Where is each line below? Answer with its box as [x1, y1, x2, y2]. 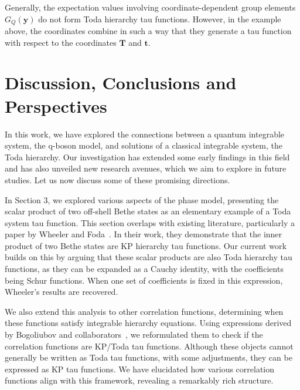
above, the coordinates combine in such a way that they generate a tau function [5, 25, 292, 37]
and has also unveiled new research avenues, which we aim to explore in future [5, 162, 287, 174]
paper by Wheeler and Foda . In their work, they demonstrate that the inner [5, 228, 282, 240]
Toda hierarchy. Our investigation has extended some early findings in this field [5, 150, 290, 163]
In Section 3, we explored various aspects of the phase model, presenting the [5, 193, 279, 206]
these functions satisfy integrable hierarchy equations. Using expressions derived [5, 317, 292, 329]
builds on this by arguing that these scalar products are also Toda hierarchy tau [5, 251, 292, 263]
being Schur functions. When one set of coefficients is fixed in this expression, [5, 274, 283, 286]
